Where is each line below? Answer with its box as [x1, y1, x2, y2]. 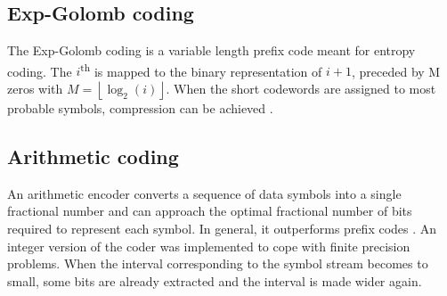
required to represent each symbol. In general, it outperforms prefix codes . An [7, 219, 437, 238]
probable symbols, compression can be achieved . [7, 99, 273, 118]
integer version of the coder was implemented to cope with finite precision [7, 236, 410, 255]
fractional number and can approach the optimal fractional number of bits [7, 201, 412, 220]
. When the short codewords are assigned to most [166, 79, 436, 98]
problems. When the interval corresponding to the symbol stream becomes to [7, 254, 428, 273]
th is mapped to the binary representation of [80, 59, 322, 80]
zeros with [7, 79, 63, 98]
